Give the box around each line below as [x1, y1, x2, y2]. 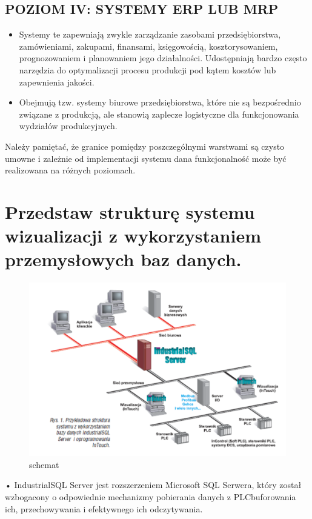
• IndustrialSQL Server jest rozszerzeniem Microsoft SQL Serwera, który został [5, 478, 302, 491]
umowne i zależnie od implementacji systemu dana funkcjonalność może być [5, 152, 287, 164]
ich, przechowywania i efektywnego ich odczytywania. [5, 502, 203, 515]
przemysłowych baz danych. [5, 247, 242, 272]
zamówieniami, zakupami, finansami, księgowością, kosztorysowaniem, [19, 39, 278, 52]
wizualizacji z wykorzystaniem [5, 223, 262, 248]
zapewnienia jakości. [19, 75, 95, 88]
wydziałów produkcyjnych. [19, 119, 118, 132]
